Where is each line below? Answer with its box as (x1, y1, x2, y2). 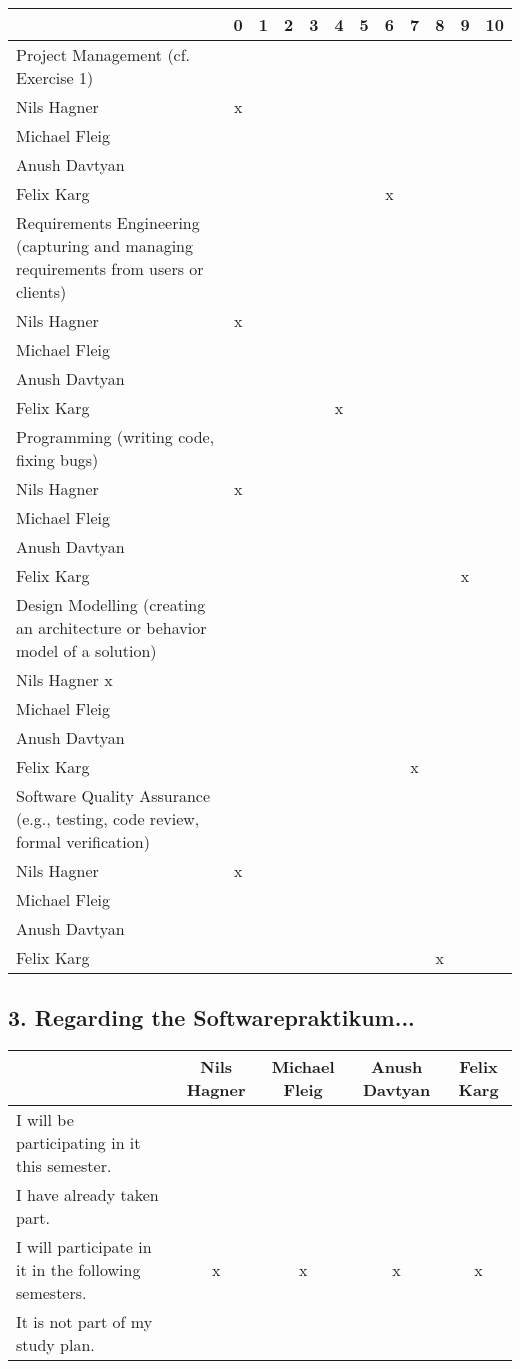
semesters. (16, 1281, 87, 1305)
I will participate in (16, 1235, 152, 1259)
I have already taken (16, 1183, 159, 1207)
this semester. (16, 1154, 112, 1178)
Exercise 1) (16, 66, 94, 89)
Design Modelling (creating (16, 593, 206, 616)
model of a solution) (16, 639, 157, 662)
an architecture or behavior (16, 616, 207, 639)
